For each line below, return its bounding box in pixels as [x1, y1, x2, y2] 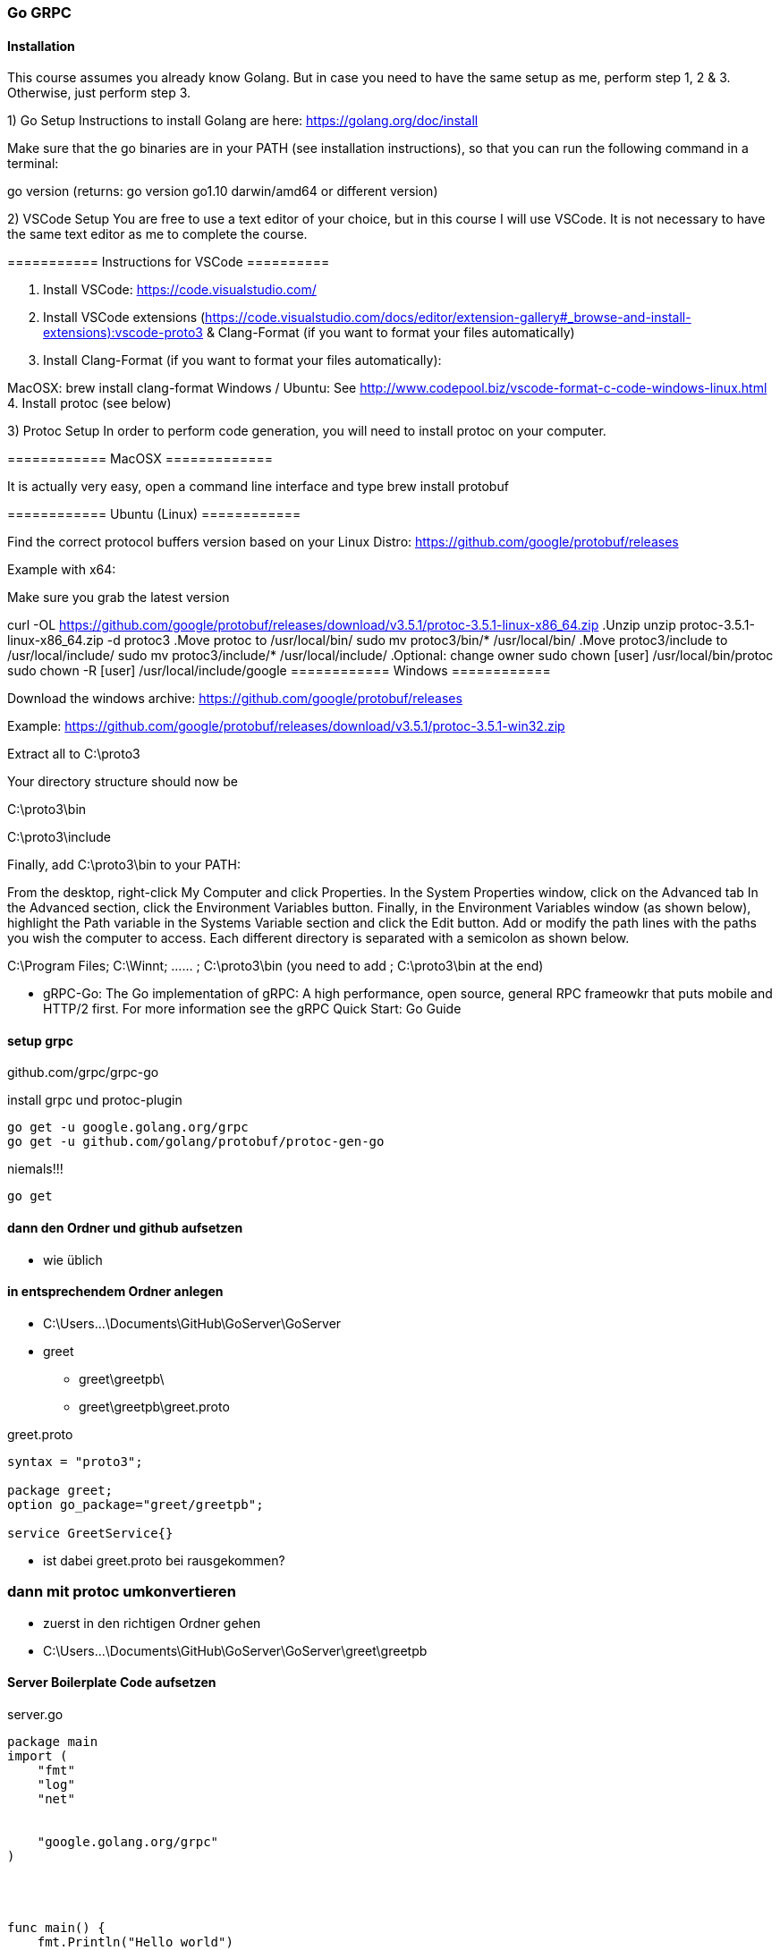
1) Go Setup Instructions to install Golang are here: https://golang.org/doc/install [7, 113, 479, 129]
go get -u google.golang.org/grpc [7, 1120, 249, 1135]
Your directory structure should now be [7, 774, 238, 790]
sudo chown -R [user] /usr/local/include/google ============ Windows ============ [7, 663, 551, 679]
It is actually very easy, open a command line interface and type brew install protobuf [7, 479, 509, 495]
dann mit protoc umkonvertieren [7, 1582, 237, 1601]
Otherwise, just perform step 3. [7, 85, 191, 101]
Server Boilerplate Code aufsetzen [7, 1674, 216, 1691]
